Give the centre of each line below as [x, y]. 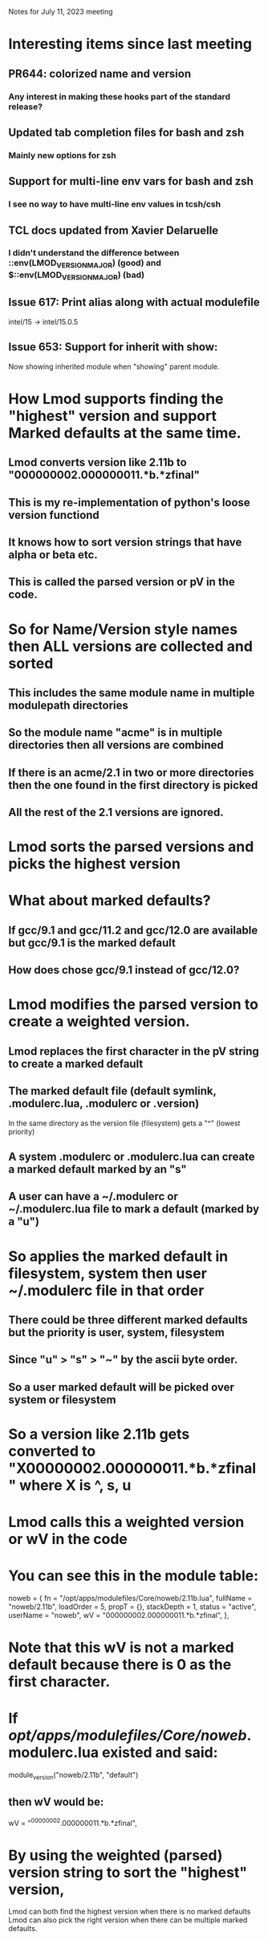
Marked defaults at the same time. [125, 433]
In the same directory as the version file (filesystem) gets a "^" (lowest [124, 1123]
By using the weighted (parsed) [116, 1855]
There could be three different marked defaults [128, 1320]
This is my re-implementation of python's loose [129, 502]
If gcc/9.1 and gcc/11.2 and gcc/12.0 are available [133, 930]
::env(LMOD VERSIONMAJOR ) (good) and [85, 263]
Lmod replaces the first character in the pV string [134, 1051]
